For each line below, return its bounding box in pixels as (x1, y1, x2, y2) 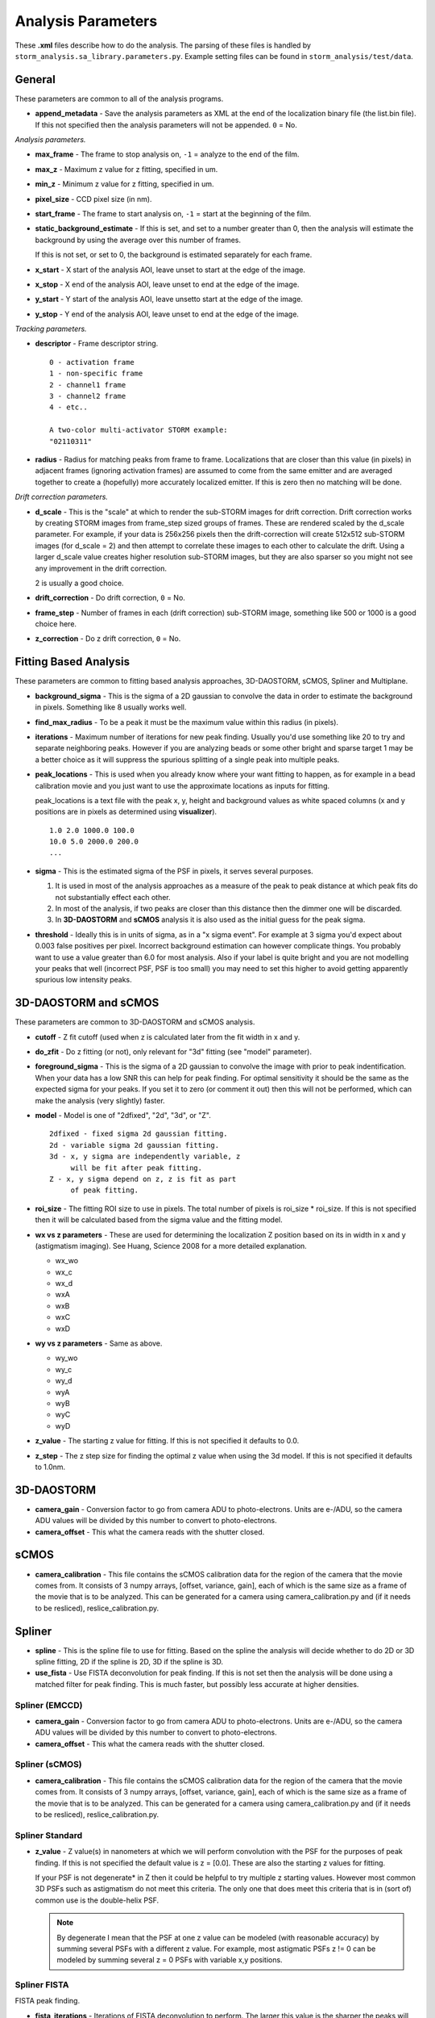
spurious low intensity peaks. (35, 975, 132, 985)
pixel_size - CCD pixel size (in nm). (35, 194, 152, 203)
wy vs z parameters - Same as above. (35, 1338, 163, 1348)
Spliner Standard (14, 1829, 83, 1840)
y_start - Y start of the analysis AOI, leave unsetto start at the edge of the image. (35, 295, 304, 304)
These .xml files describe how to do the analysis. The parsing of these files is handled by (14, 40, 312, 50)
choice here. (35, 619, 77, 629)
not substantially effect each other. (55, 892, 171, 902)
